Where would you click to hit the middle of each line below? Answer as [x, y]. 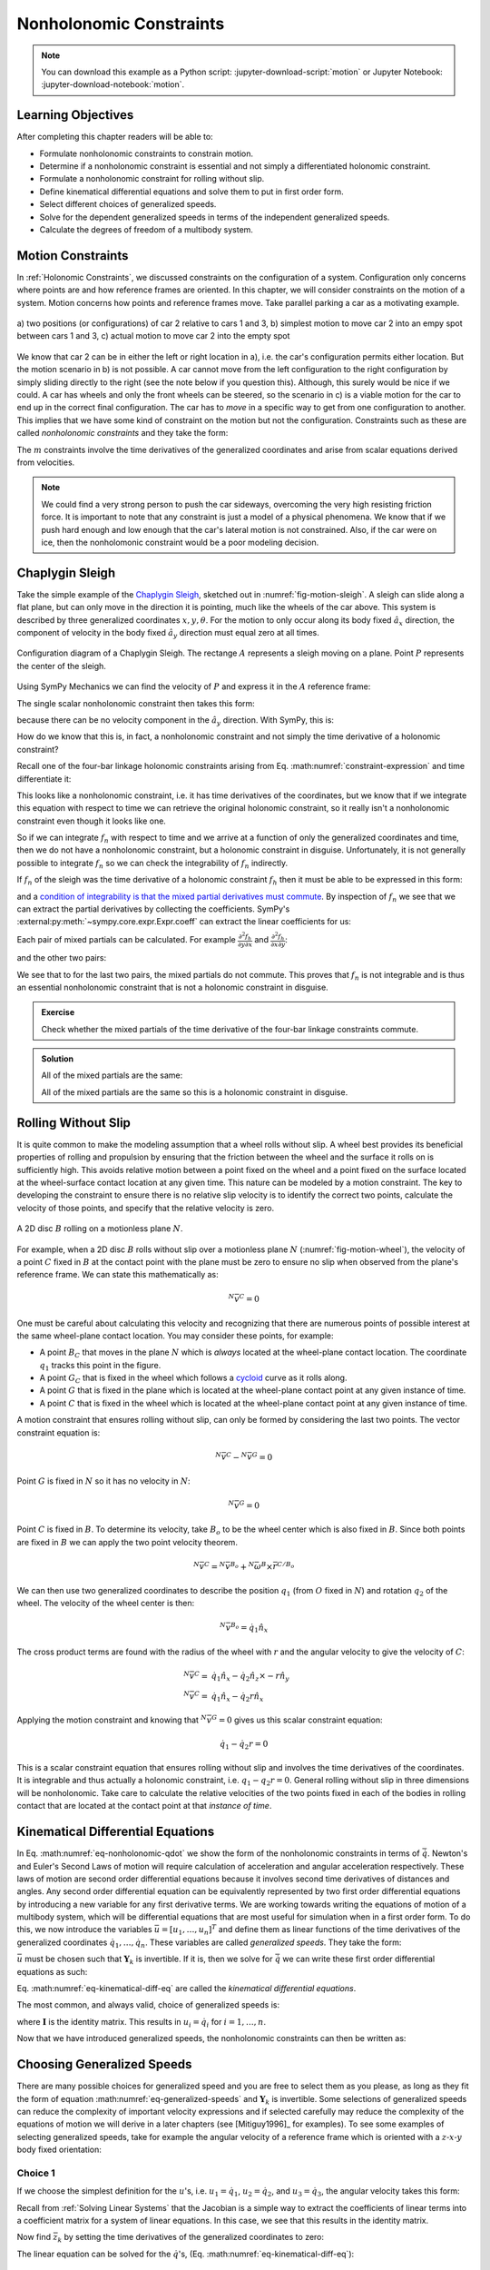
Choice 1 [36, 2173]
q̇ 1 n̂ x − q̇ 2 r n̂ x [237, 1697]
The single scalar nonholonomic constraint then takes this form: [136, 703]
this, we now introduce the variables [85, 1929]
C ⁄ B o [286, 1565]
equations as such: [52, 1971]
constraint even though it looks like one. [92, 821]
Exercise [58, 1012]
